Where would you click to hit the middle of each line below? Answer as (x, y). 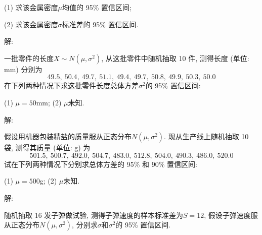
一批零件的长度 (29, 58)
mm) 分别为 (23, 69)
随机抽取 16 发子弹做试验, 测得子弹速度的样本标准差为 (94, 215)
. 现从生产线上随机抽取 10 (206, 136)
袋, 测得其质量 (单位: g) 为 (47, 148)
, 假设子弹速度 (227, 215)
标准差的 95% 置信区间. (100, 24)
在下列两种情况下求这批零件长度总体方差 (71, 85)
